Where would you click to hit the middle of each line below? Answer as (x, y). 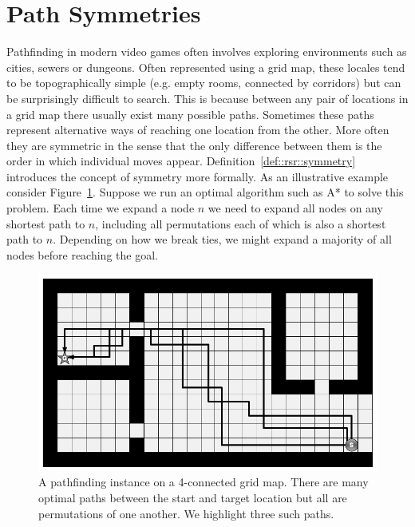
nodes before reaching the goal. (82, 254)
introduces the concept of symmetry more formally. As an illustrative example (198, 176)
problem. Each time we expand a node (101, 208)
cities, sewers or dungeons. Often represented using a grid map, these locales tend (206, 67)
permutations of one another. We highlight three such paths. (186, 513)
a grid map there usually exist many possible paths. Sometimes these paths (190, 114)
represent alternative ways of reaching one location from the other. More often (198, 130)
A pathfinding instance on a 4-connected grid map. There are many (204, 482)
